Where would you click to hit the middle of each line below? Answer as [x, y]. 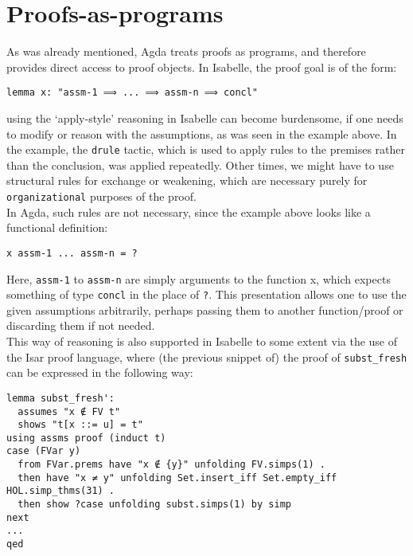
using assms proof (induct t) [86, 438]
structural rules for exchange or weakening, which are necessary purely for [187, 180]
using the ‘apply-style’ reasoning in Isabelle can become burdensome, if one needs [205, 117]
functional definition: [57, 227]
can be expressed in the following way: [100, 372]
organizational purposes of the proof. [101, 196]
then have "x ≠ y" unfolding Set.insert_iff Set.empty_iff [177, 478]
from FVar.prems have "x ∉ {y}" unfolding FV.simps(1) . [171, 465]
